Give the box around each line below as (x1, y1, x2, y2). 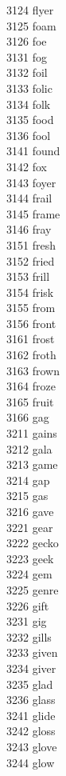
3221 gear (6, 518, 53, 535)
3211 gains (6, 425, 57, 442)
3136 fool (6, 126, 51, 143)
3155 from (6, 299, 56, 316)
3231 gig (6, 613, 47, 630)
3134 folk (6, 95, 51, 112)
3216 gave (6, 503, 54, 519)
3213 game (6, 456, 58, 473)
